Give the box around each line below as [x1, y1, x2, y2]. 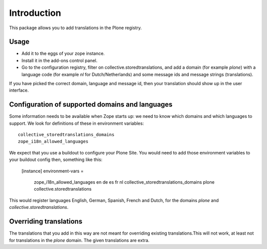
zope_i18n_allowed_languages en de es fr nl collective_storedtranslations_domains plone [34, 179, 215, 185]
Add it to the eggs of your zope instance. [21, 50, 105, 56]
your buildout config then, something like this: [9, 156, 103, 163]
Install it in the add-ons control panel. [21, 57, 97, 63]
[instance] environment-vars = [21, 168, 84, 174]
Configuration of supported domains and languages [9, 100, 173, 109]
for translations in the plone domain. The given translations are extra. [9, 237, 150, 243]
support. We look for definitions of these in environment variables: [9, 120, 144, 126]
